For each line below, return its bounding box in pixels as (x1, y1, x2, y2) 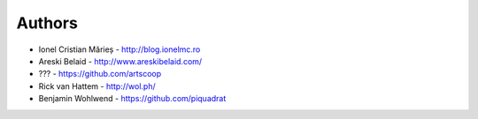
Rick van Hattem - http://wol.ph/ (38, 80, 156, 92)
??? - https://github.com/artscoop (38, 69, 162, 79)
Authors (16, 13, 79, 33)
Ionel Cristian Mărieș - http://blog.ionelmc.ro (38, 44, 201, 55)
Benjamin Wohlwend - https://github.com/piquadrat (38, 93, 227, 104)
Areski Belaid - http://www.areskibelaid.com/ (38, 56, 203, 66)
